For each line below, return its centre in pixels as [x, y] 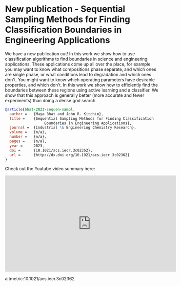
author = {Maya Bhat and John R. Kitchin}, [57, 114]
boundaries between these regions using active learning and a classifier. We [82, 90]
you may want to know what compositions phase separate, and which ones [81, 69]
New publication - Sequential [65, 9]
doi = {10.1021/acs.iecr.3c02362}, [51, 150]
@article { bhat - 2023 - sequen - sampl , [40, 109]
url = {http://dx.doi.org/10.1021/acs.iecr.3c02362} [70, 155]
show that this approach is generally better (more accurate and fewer [75, 95]
